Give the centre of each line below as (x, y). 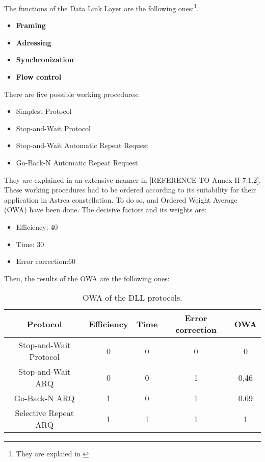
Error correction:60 (46, 261)
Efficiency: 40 (37, 226)
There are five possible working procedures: (72, 94)
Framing (31, 25)
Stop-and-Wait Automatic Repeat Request (83, 145)
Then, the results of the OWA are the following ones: (87, 278)
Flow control (39, 77)
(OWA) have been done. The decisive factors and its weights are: (105, 210)
